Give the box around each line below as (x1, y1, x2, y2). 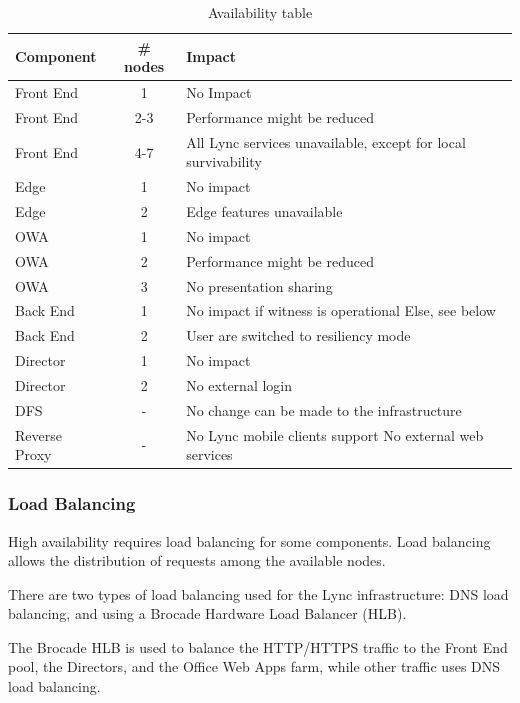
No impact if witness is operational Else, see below (186, 300, 496, 321)
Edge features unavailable (186, 201, 343, 221)
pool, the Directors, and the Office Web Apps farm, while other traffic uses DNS (8, 656, 501, 677)
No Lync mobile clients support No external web (186, 424, 484, 445)
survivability (186, 151, 262, 172)
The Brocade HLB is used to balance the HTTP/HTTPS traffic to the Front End (8, 636, 508, 657)
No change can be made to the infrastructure (186, 399, 462, 420)
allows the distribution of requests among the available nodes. (8, 550, 386, 571)
